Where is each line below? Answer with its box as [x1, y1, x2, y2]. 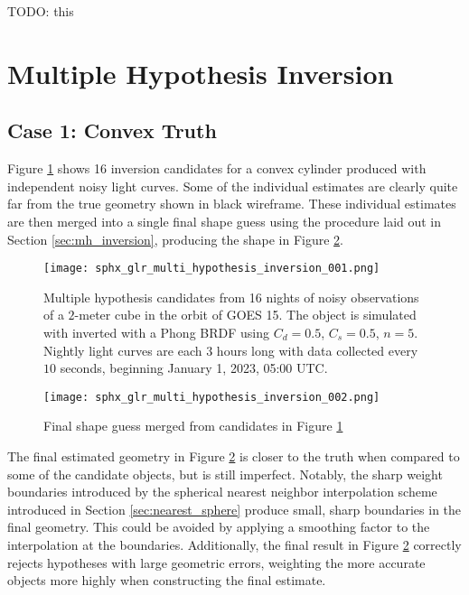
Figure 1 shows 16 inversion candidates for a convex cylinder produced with [7, 159, 427, 178]
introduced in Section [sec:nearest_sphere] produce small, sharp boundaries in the [7, 499, 462, 518]
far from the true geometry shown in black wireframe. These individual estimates [7, 194, 456, 213]
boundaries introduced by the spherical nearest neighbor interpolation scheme [7, 482, 437, 501]
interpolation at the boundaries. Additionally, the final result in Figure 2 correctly [7, 535, 462, 553]
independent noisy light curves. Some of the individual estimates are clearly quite [7, 176, 458, 195]
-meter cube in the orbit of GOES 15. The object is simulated [74, 305, 417, 324]
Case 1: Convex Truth [7, 116, 217, 144]
